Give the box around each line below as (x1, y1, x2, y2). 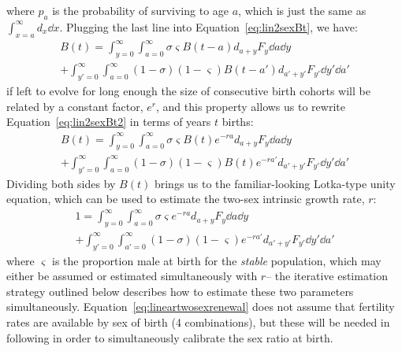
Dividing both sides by (6, 175, 116, 191)
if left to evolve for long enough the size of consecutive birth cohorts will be (6, 83, 370, 99)
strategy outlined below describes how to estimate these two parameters (6, 283, 354, 299)
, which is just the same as (238, 2, 367, 18)
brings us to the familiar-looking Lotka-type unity (154, 175, 396, 191)
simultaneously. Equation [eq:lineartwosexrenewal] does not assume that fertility (6, 298, 395, 315)
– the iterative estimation (266, 268, 389, 284)
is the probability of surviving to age (52, 2, 229, 18)
